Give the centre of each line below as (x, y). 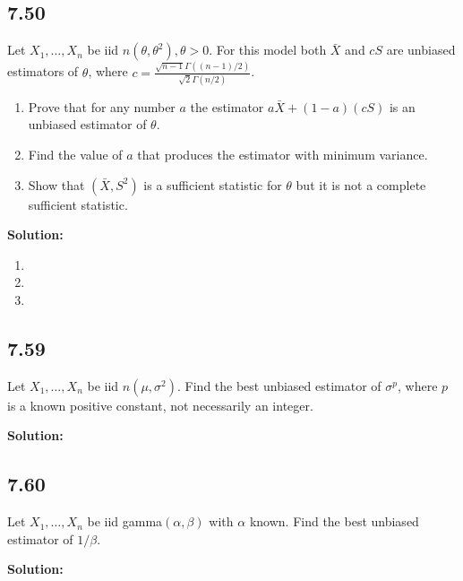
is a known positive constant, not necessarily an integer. (160, 405)
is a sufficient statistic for (213, 184)
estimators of (43, 71)
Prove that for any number (102, 106)
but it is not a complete (361, 184)
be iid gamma (125, 521)
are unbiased (421, 50)
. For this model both (268, 50)
